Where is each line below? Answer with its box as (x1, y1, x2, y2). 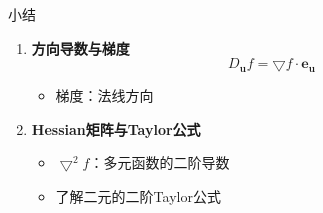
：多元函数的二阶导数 (89, 152, 230, 173)
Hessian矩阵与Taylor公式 (31, 118, 201, 139)
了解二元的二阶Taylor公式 (55, 185, 221, 206)
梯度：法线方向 (55, 85, 154, 106)
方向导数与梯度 (31, 37, 130, 58)
